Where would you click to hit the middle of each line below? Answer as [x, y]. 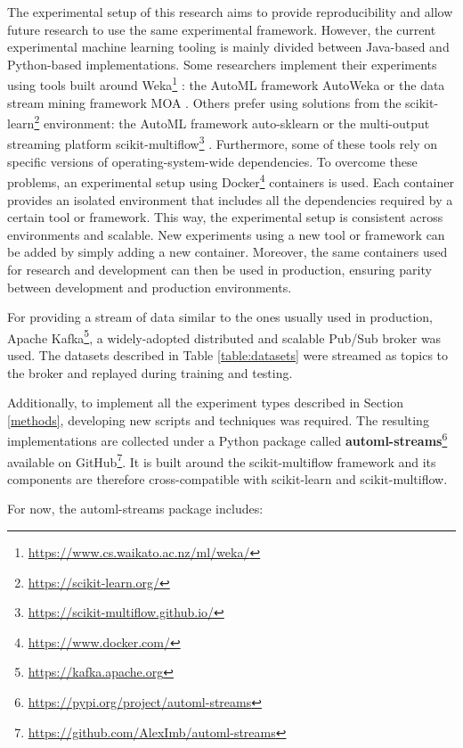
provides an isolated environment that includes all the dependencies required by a [230, 199]
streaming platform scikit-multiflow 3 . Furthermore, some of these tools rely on [223, 143]
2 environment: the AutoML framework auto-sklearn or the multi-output [232, 122]
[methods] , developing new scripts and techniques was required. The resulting [218, 419]
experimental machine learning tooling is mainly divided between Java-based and [228, 47]
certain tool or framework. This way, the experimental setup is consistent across [225, 217]
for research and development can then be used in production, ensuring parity [219, 269]
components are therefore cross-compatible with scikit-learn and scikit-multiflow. [227, 478]
